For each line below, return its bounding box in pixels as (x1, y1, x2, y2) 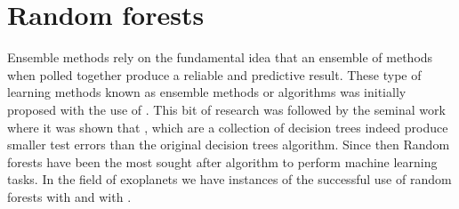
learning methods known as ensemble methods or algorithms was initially (7, 83, 407, 101)
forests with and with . (7, 187, 132, 205)
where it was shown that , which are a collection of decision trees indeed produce (7, 117, 448, 136)
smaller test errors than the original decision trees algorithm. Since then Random (7, 135, 450, 154)
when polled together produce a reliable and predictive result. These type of (7, 65, 422, 84)
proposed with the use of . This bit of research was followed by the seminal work (7, 100, 446, 118)
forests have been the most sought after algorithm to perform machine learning (7, 152, 438, 171)
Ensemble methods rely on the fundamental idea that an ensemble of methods (7, 48, 433, 67)
